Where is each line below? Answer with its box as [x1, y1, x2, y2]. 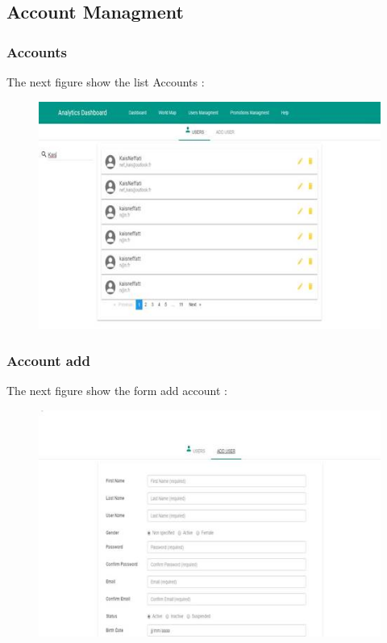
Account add [6, 350, 90, 370]
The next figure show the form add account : [6, 382, 227, 399]
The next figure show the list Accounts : [6, 74, 205, 90]
